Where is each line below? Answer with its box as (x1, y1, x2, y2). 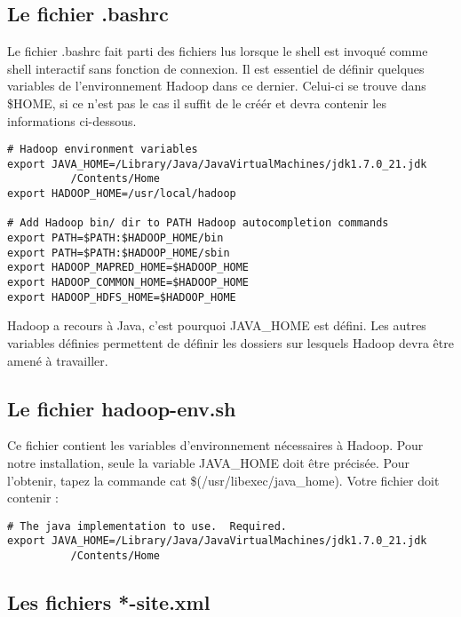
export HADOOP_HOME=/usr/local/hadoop (7, 187, 236, 201)
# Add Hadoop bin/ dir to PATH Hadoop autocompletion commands (7, 217, 389, 230)
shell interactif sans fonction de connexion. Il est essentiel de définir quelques (7, 59, 425, 77)
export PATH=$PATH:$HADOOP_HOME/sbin (7, 246, 230, 259)
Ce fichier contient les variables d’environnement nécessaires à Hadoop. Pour (7, 436, 424, 455)
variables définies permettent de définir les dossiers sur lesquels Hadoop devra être (7, 333, 454, 352)
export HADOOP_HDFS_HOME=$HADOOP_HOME (7, 290, 236, 304)
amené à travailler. (7, 351, 108, 369)
